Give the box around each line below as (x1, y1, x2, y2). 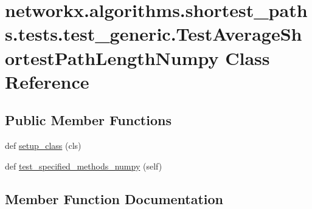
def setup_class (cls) (5, 139, 81, 152)
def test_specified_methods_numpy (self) (5, 159, 162, 172)
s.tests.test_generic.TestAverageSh (5, 21, 302, 46)
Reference (5, 69, 89, 94)
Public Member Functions (5, 111, 172, 129)
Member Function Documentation (5, 189, 224, 208)
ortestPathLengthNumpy (5, 45, 219, 70)
